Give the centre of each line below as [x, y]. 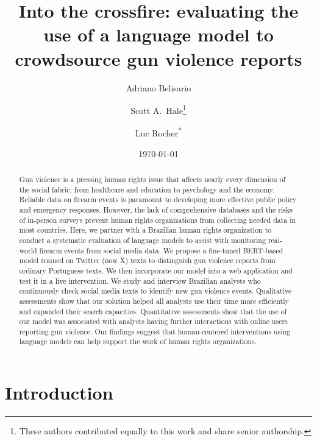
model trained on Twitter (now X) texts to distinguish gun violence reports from [147, 260]
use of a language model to [158, 34]
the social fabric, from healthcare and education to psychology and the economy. [147, 189]
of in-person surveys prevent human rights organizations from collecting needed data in [158, 220]
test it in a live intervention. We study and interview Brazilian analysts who [140, 280]
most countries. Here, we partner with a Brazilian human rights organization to [145, 230]
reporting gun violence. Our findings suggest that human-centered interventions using [155, 331]
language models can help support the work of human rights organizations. [138, 341]
